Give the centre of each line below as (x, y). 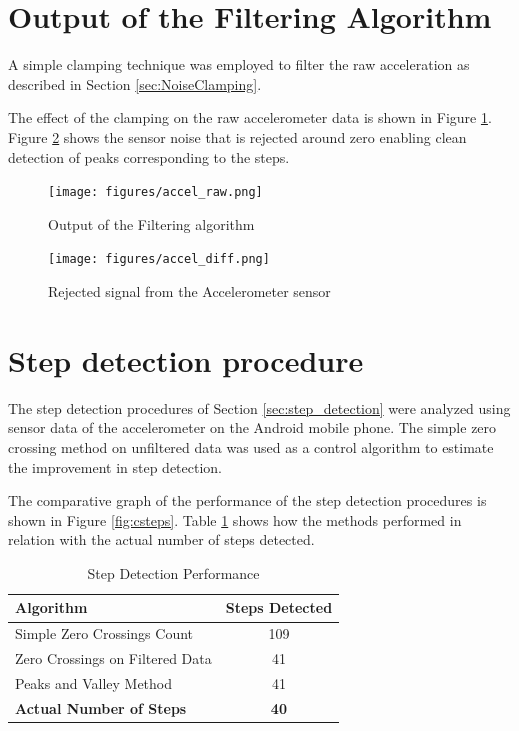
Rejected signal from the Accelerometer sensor (189, 291)
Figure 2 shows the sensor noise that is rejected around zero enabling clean (237, 136)
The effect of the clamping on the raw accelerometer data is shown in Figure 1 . (250, 117)
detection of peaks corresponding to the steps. (149, 156)
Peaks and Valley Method (94, 683)
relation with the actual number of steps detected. (161, 539)
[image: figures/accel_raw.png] (155, 192)
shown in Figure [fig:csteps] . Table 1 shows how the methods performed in (235, 519)
